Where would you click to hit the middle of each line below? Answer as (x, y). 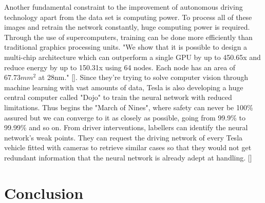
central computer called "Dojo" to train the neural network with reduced (118, 97)
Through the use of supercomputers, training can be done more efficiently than (128, 37)
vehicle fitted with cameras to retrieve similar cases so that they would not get (128, 147)
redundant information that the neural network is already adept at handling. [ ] (128, 157)
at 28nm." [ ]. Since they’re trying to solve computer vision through (143, 77)
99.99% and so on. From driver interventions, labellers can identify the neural (126, 127)
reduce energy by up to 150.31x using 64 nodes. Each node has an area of (120, 67)
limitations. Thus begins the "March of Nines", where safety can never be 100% (129, 107)
